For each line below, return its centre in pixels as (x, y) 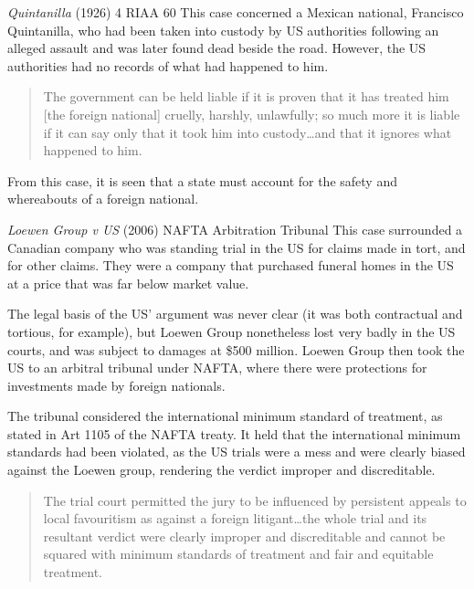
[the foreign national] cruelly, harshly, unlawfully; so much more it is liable (252, 114)
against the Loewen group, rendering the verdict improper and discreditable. (221, 470)
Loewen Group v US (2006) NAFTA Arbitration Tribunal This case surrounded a (235, 229)
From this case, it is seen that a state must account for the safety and (202, 180)
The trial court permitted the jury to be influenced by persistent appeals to (255, 500)
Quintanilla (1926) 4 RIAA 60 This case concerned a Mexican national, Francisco (236, 12)
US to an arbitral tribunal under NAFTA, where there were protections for (217, 368)
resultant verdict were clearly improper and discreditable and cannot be (244, 536)
